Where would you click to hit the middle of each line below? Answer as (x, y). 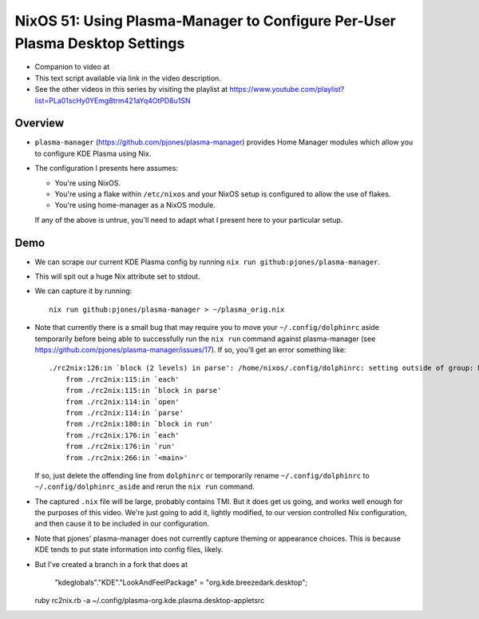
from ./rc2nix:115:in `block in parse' (143, 391)
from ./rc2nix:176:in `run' (120, 446)
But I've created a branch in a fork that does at (111, 564)
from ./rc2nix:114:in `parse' (124, 413)
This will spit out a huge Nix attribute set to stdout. (117, 276)
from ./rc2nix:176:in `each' (122, 435)
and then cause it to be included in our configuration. (122, 524)
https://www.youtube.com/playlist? (287, 89)
